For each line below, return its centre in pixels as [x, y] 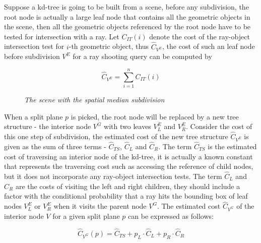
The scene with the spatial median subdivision [94, 100]
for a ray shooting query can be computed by [142, 56]
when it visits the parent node [100, 206]
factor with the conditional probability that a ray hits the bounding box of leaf [126, 196]
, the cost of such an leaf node [209, 46]
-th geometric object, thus [109, 46]
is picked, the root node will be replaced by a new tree [155, 116]
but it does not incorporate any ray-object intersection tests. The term [113, 176]
